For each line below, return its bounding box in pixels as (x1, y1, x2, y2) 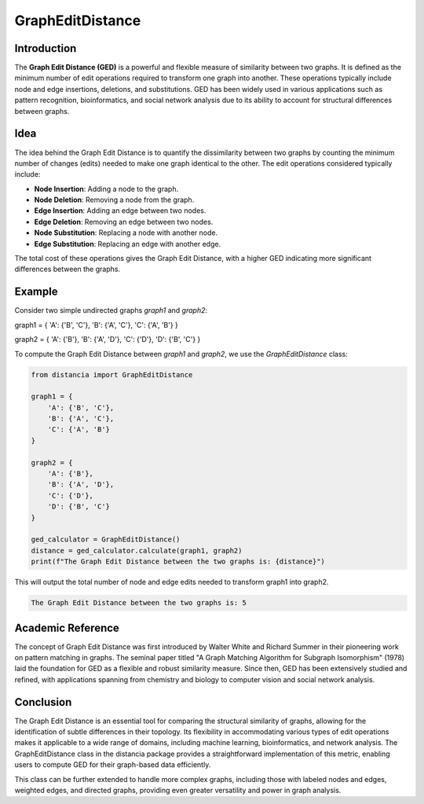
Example (14, 285, 58, 299)
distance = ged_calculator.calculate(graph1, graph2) (31, 546, 243, 555)
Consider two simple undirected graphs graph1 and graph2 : (14, 306, 208, 315)
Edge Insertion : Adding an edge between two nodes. (34, 206, 207, 215)
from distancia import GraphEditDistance (31, 370, 193, 379)
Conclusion (14, 696, 72, 709)
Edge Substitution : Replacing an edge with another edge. (34, 239, 221, 248)
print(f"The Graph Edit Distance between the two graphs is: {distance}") (31, 557, 326, 566)
